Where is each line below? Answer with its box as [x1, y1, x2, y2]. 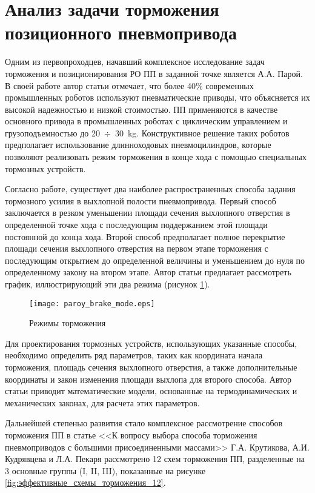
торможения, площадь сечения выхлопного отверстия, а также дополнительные [5, 361, 297, 374]
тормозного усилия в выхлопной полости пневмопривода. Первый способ [5, 194, 276, 207]
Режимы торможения [29, 317, 106, 329]
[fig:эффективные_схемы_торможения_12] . [5, 476, 166, 489]
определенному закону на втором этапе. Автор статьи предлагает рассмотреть [5, 266, 291, 278]
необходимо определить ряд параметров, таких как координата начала [5, 349, 263, 361]
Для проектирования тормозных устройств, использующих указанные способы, [5, 337, 297, 349]
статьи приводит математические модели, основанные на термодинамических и [5, 384, 297, 397]
